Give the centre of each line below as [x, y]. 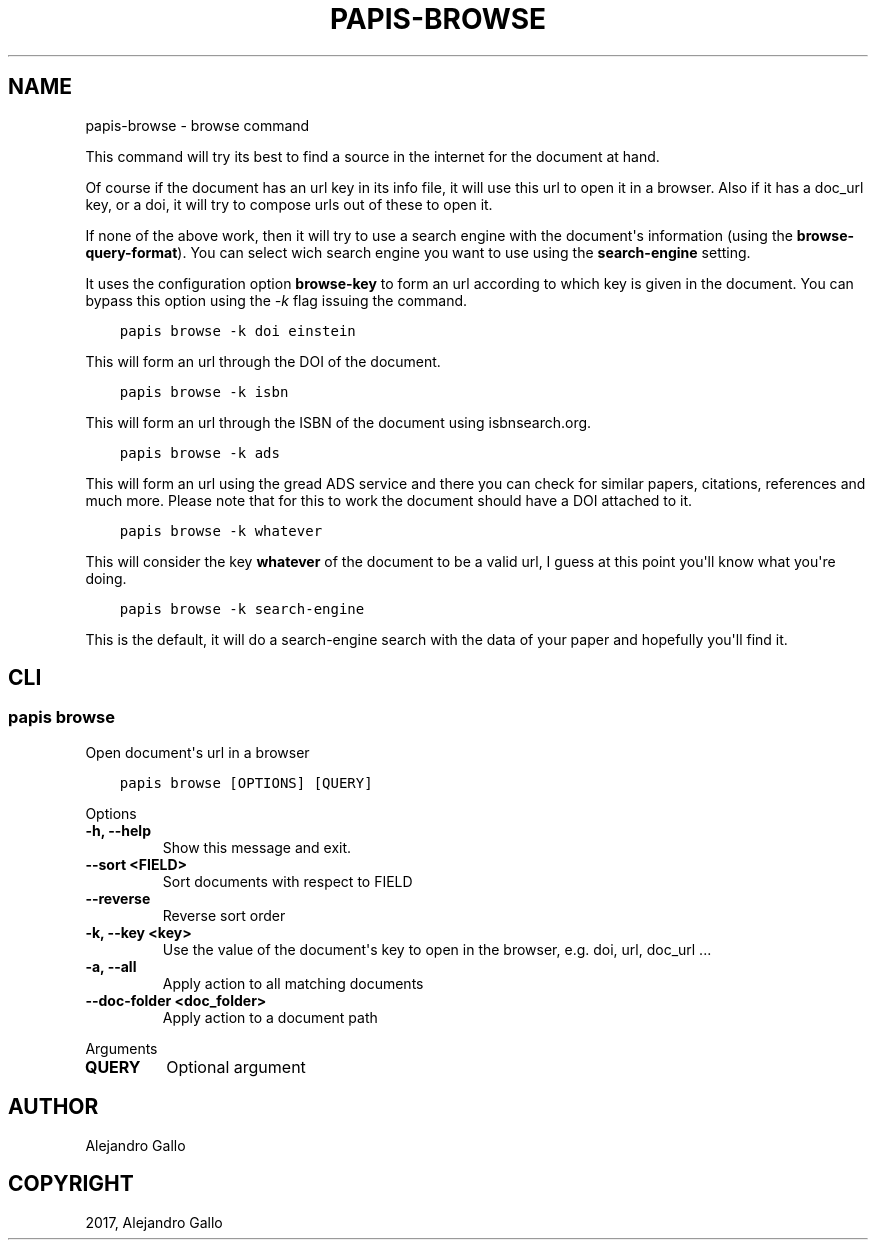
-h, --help [118, 830]
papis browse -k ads [199, 452]
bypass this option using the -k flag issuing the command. [276, 300]
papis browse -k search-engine [242, 608]
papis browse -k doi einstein [237, 330]
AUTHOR [53, 1107]
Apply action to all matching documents [293, 983]
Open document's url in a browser [197, 752]
